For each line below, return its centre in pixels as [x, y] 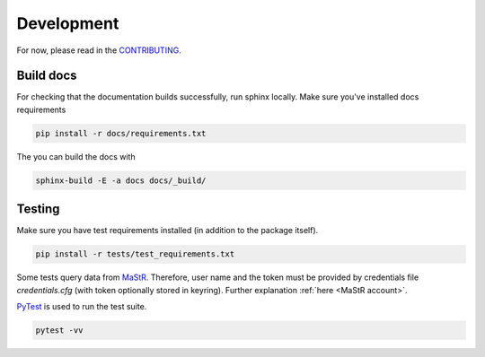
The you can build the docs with [76, 156]
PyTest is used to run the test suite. [82, 307]
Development [68, 23]
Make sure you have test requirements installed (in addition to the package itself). [168, 231]
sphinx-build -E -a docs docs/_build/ [121, 180]
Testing [38, 209]
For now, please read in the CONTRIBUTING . [99, 50]
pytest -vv [59, 331]
